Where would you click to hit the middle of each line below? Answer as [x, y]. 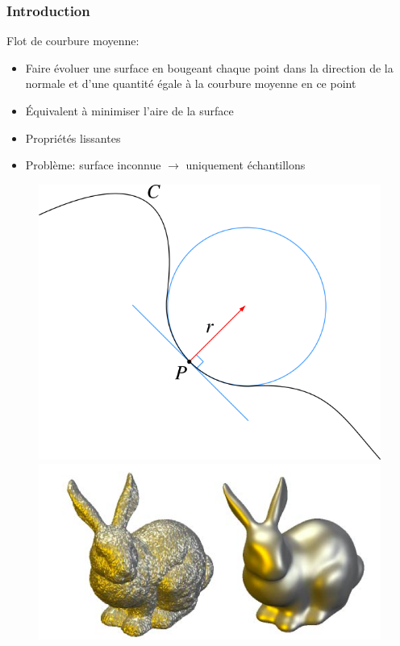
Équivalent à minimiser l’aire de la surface [129, 110]
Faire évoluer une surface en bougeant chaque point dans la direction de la [209, 67]
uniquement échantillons [246, 165]
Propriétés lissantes [73, 138]
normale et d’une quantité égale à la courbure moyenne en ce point [191, 83]
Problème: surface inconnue [93, 165]
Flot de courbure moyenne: [73, 41]
